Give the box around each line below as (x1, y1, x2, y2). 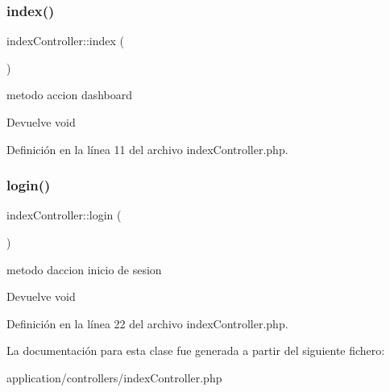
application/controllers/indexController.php (6, 369, 222, 386)
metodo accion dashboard (6, 86, 133, 103)
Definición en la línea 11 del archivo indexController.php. (6, 140, 288, 157)
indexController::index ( (6, 32, 124, 49)
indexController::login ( (6, 206, 122, 223)
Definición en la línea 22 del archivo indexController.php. (6, 315, 288, 332)
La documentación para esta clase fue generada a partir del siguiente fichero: (6, 342, 385, 359)
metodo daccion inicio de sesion (6, 261, 162, 277)
